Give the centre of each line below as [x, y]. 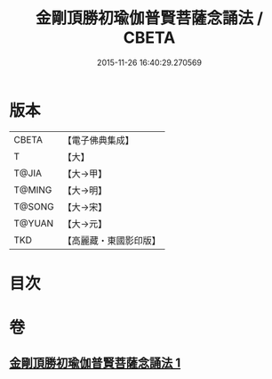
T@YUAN [34, 223]
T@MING [33, 190]
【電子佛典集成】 [99, 140]
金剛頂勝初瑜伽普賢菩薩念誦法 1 [95, 363]
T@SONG [34, 206]
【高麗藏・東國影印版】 [112, 240]
